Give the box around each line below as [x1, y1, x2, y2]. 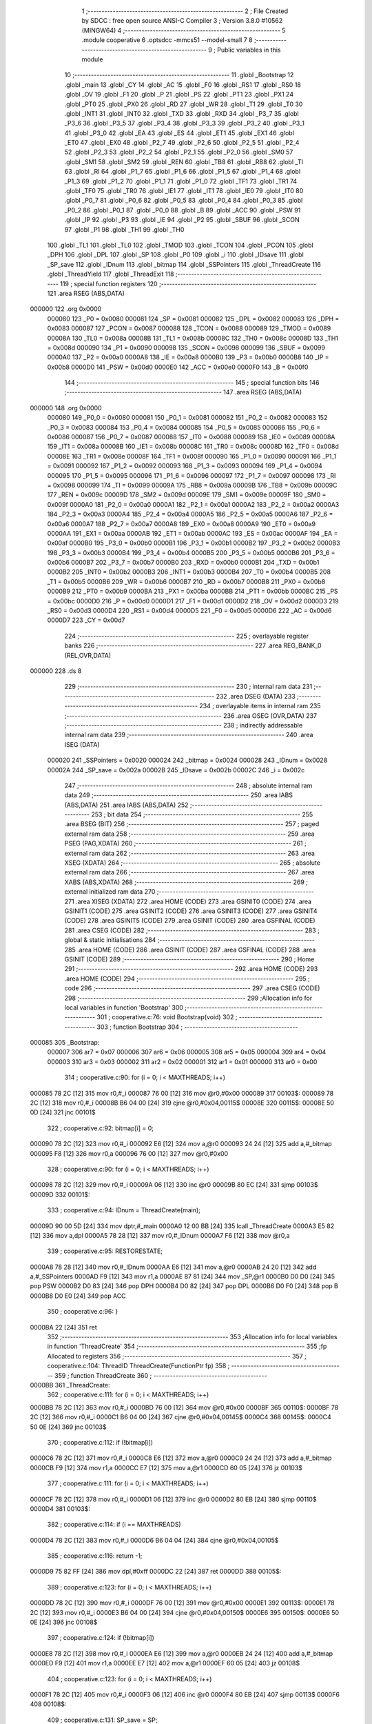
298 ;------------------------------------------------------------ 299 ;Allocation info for [64, 994, 313, 1002]
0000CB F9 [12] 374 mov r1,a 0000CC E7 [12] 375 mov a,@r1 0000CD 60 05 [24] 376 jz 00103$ [30, 1463, 303, 1472]
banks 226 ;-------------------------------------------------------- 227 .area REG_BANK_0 [64, 641, 322, 650]
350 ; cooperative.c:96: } [47, 1307, 118, 1316]
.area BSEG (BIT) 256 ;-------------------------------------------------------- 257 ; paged [64, 820, 320, 828]
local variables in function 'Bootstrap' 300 [64, 1003, 184, 1012]
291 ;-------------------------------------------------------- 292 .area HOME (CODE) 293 [64, 965, 318, 973]
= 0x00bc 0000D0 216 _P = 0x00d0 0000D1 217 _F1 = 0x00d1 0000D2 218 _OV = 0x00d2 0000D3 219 [47, 597, 339, 605]
